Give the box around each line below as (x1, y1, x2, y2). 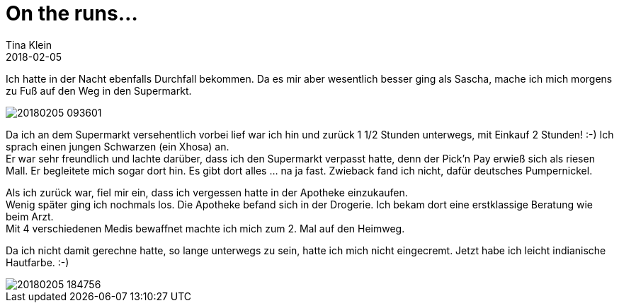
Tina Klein (6, 38, 52, 51)
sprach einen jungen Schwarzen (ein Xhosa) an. (6, 140, 229, 153)
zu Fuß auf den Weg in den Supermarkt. (6, 84, 192, 97)
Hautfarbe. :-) (6, 256, 69, 268)
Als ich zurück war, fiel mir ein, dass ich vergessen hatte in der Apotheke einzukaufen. (6, 186, 408, 199)
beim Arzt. (6, 210, 54, 223)
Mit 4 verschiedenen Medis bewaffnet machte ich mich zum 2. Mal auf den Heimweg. (6, 222, 405, 235)
